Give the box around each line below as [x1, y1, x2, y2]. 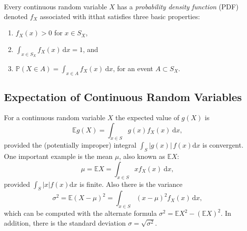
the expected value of [115, 112, 179, 122]
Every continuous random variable [4, 1, 107, 11]
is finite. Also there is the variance [80, 179, 183, 189]
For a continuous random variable [4, 112, 106, 122]
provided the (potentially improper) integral [4, 140, 137, 150]
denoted [4, 11, 28, 21]
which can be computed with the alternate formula [4, 208, 157, 218]
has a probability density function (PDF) [117, 1, 239, 11]
